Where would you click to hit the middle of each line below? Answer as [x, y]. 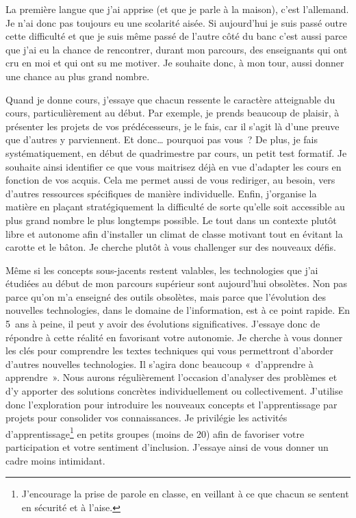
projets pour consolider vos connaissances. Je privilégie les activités [147, 418]
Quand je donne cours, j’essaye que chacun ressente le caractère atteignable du [170, 99]
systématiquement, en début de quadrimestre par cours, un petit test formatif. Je [176, 152]
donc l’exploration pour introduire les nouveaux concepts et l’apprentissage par [171, 404]
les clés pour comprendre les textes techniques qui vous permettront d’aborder [170, 350]
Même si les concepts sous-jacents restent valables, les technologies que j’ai [162, 270]
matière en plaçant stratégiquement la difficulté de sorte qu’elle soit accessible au [175, 207]
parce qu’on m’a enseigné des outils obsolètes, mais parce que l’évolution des [166, 296]
